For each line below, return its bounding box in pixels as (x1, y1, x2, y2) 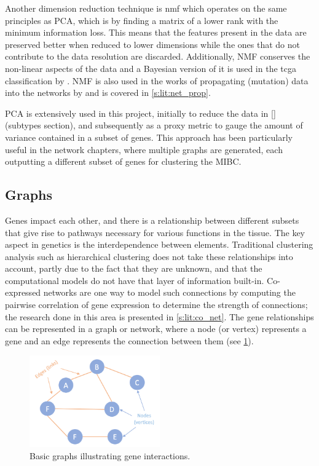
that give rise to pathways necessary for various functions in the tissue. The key (5, 226, 305, 239)
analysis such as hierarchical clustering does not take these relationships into (5, 250, 293, 263)
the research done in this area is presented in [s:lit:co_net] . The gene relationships (5, 310, 314, 323)
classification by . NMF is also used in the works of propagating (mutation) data (5, 74, 309, 87)
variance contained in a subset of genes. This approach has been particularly (5, 130, 293, 143)
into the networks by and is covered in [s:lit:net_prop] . (5, 86, 211, 99)
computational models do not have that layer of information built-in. (5, 274, 264, 286)
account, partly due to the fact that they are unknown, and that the (5, 262, 262, 275)
